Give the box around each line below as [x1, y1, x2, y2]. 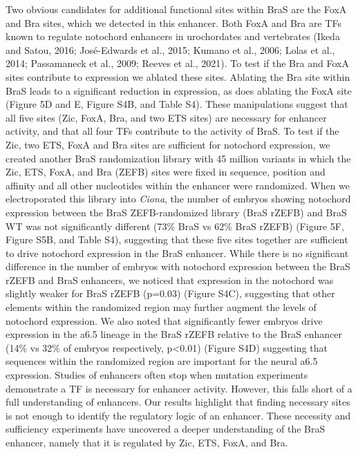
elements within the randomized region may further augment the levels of [6, 300, 317, 314]
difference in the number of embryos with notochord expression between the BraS [6, 259, 350, 274]
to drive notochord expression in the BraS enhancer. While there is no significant [6, 245, 349, 260]
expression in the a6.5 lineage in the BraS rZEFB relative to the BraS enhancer [6, 327, 343, 341]
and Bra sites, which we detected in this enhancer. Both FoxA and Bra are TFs [6, 15, 341, 30]
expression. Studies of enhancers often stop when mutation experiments [6, 368, 308, 382]
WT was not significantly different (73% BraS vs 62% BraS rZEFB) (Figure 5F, [6, 218, 344, 233]
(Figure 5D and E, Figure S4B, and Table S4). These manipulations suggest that [6, 97, 348, 111]
